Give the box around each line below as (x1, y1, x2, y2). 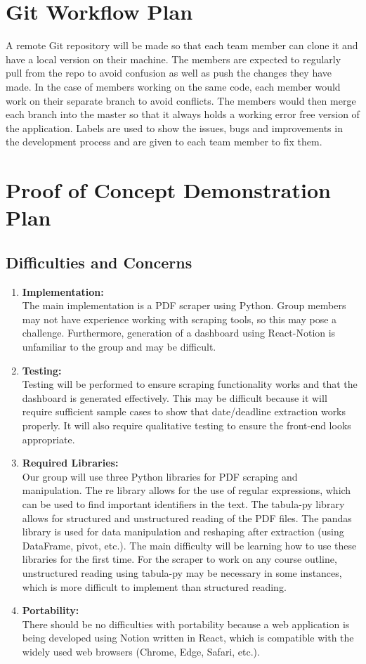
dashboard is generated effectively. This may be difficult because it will (22, 390, 327, 405)
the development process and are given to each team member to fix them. (6, 134, 322, 149)
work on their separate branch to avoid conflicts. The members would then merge (6, 93, 356, 108)
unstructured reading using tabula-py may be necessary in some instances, (22, 565, 342, 580)
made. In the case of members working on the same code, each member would (6, 79, 341, 93)
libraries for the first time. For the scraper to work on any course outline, (22, 552, 337, 566)
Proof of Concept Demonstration (6, 176, 331, 204)
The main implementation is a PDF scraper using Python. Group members (22, 298, 346, 313)
